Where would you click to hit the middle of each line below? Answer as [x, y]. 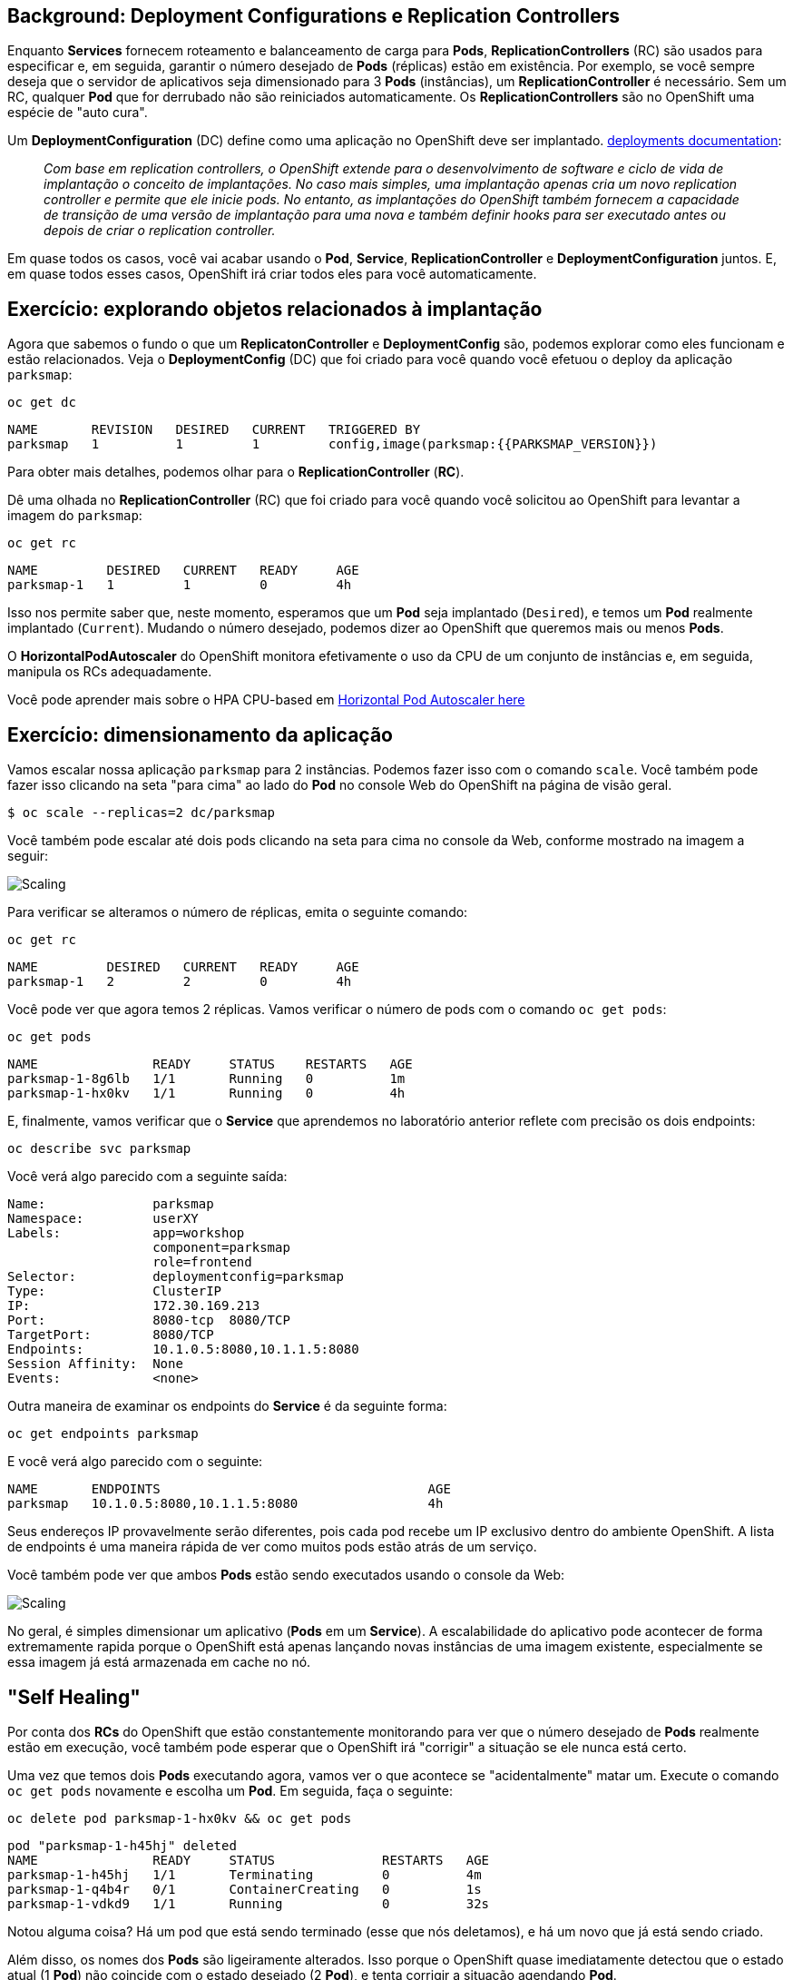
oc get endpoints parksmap [103, 1434]
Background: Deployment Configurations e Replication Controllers [313, 16]
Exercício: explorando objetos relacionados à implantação [275, 309]
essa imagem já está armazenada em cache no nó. [159, 1662]
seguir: [28, 856]
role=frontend [202, 1262]
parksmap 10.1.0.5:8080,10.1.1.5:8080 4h [225, 1504]
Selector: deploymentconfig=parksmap [176, 1277]
